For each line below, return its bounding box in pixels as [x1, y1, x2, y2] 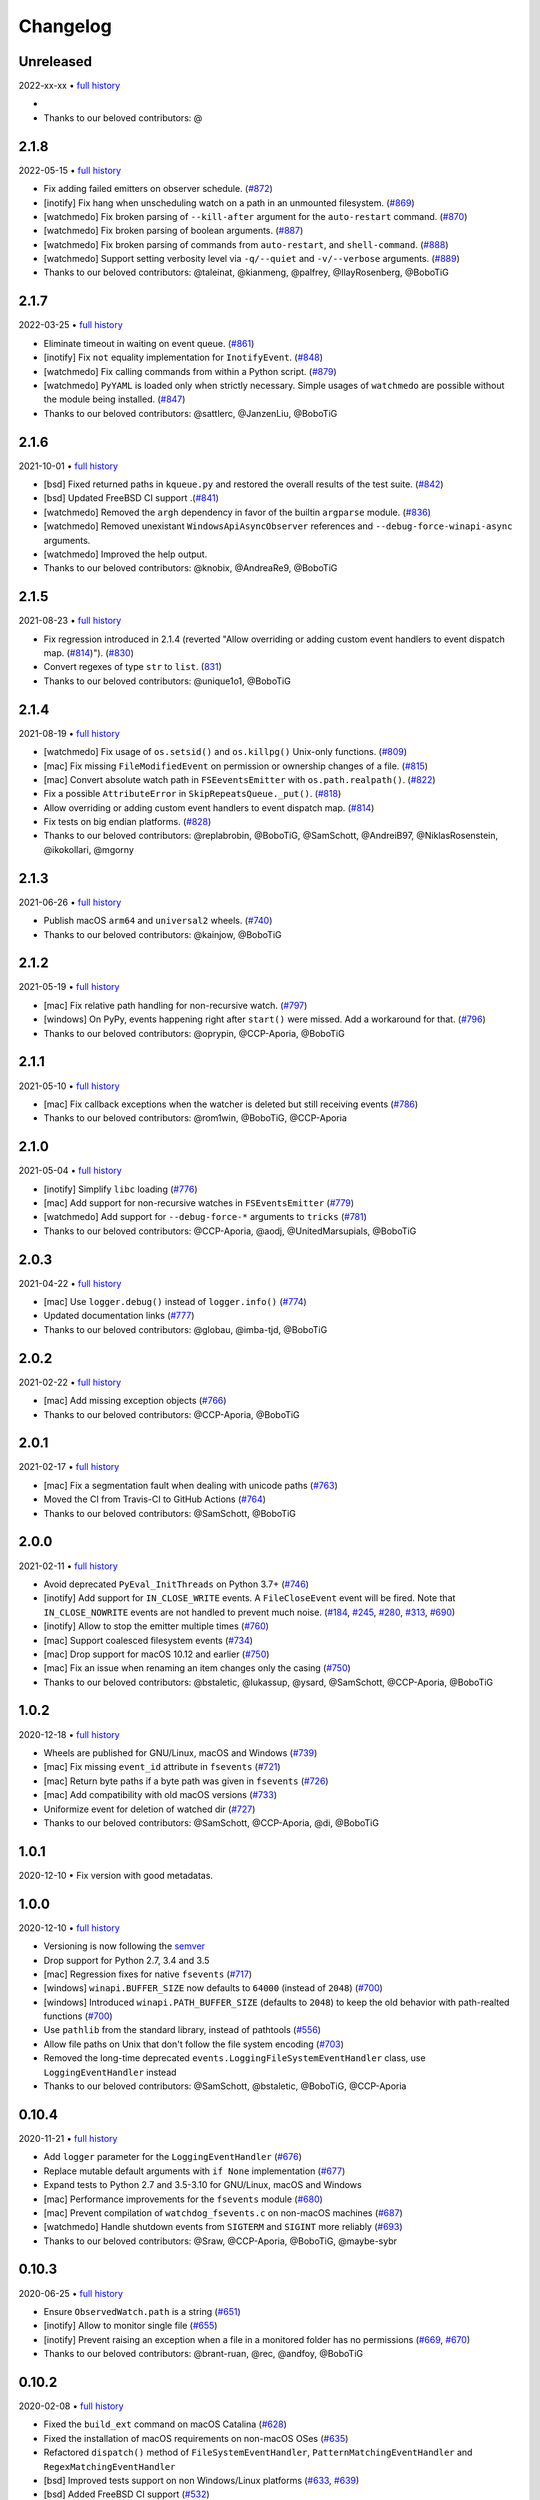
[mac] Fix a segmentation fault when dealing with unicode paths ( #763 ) [43, 1479, 339, 1491]
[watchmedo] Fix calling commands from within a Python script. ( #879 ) [43, 365, 337, 377]
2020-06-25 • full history [18, 2287, 124, 2299]
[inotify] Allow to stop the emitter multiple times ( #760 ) [43, 1620, 270, 1632]
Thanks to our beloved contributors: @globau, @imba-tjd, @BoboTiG [43, 1323, 328, 1335]
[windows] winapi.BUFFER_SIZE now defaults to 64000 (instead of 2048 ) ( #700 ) [43, 1982, 384, 1994]
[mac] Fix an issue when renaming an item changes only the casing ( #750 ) [43, 1662, 352, 1674]
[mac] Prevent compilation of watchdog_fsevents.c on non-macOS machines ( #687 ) [43, 2206, 404, 2219]
